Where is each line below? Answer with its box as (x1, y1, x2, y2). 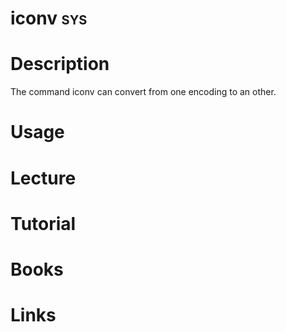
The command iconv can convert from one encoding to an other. (10, 86, 277, 98)
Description (10, 53, 110, 76)
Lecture (10, 167, 77, 189)
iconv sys (10, 7, 88, 30)
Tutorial (10, 212, 77, 235)
